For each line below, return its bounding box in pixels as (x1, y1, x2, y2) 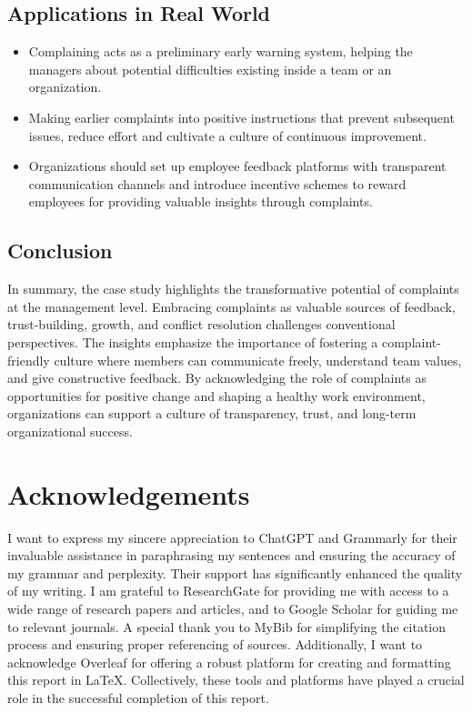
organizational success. (7, 421, 133, 440)
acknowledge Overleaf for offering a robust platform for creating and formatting (7, 652, 451, 671)
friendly (7, 350, 50, 369)
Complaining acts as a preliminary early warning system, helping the (28, 42, 413, 61)
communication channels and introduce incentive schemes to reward (28, 174, 407, 193)
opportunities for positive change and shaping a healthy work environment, (7, 386, 426, 405)
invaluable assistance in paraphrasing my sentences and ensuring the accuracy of (7, 546, 456, 565)
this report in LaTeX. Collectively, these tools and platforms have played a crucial (7, 670, 465, 689)
